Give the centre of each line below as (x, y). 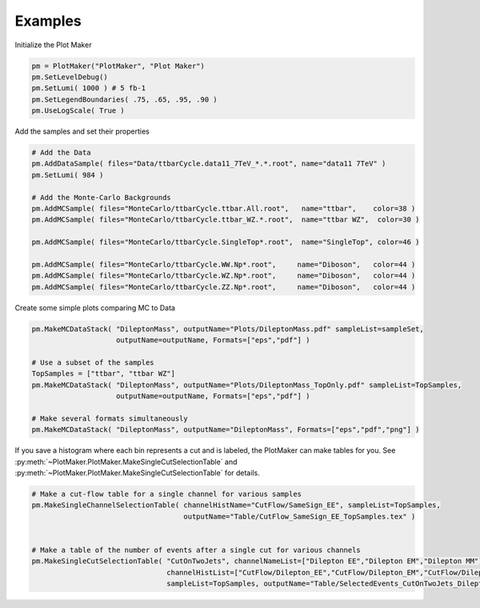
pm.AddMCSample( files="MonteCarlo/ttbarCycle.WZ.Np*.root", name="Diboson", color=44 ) (224, 276)
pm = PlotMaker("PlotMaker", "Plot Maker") (118, 66)
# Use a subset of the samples (93, 362)
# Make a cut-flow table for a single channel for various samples (167, 494)
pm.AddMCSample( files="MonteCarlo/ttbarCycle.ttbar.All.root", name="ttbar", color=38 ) (224, 209)
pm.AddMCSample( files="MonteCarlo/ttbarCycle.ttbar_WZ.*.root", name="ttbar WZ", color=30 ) (226, 220)
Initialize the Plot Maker (53, 45)
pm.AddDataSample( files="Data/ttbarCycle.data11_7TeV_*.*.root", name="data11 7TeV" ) (209, 164)
